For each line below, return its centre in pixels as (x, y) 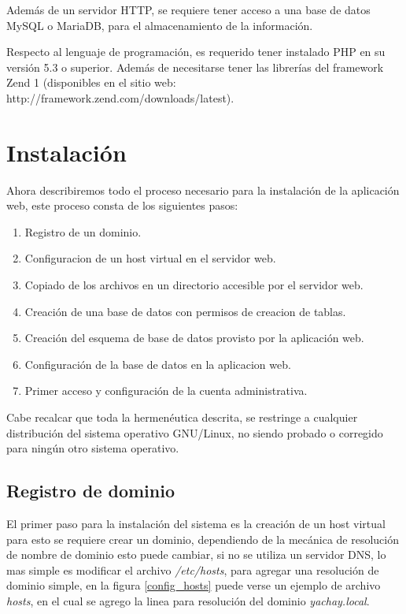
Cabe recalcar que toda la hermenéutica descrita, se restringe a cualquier (182, 417)
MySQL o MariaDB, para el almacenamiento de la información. (160, 25)
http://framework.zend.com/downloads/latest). (120, 97)
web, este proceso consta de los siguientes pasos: (122, 205)
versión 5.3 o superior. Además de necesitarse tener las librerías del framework (195, 67)
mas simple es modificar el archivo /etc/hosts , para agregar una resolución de (193, 569)
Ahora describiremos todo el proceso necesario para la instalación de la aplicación (203, 190)
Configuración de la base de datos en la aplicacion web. (158, 364)
